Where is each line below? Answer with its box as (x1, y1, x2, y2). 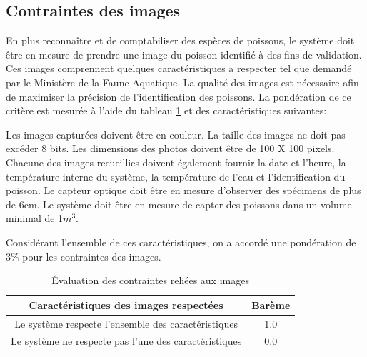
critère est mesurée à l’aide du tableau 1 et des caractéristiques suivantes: (6, 103, 327, 118)
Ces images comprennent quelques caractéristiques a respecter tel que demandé (6, 61, 352, 76)
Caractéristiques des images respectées (29, 297, 223, 312)
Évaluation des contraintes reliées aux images (51, 273, 249, 288)
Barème (251, 297, 291, 312)
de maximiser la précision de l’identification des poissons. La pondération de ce (6, 89, 351, 104)
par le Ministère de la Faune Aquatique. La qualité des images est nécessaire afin (6, 74, 359, 89)
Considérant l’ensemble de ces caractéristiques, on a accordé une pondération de (6, 234, 356, 249)
